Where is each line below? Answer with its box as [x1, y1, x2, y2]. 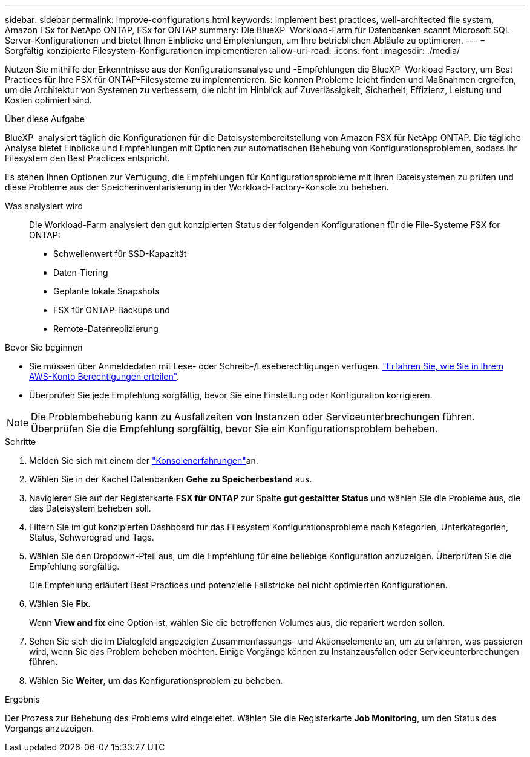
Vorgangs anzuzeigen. [5, 723, 94, 733]
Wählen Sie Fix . [29, 599, 91, 609]
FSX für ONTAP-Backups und [53, 305, 170, 315]
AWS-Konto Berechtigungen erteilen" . [29, 371, 180, 382]
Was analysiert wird [5, 201, 83, 211]
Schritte [5, 437, 36, 447]
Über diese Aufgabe [5, 114, 85, 124]
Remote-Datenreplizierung [53, 323, 159, 334]
